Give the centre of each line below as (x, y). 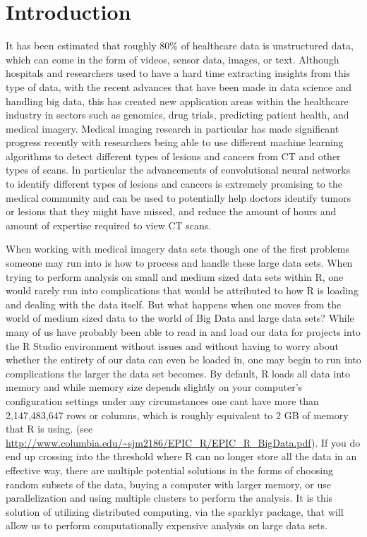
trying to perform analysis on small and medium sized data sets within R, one (175, 276)
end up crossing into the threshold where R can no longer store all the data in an (181, 456)
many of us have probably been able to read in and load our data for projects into (183, 332)
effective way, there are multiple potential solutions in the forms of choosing (169, 470)
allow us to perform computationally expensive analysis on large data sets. (167, 525)
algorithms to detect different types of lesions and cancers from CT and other (173, 156)
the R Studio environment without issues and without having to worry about (172, 345)
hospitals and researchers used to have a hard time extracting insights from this (178, 73)
